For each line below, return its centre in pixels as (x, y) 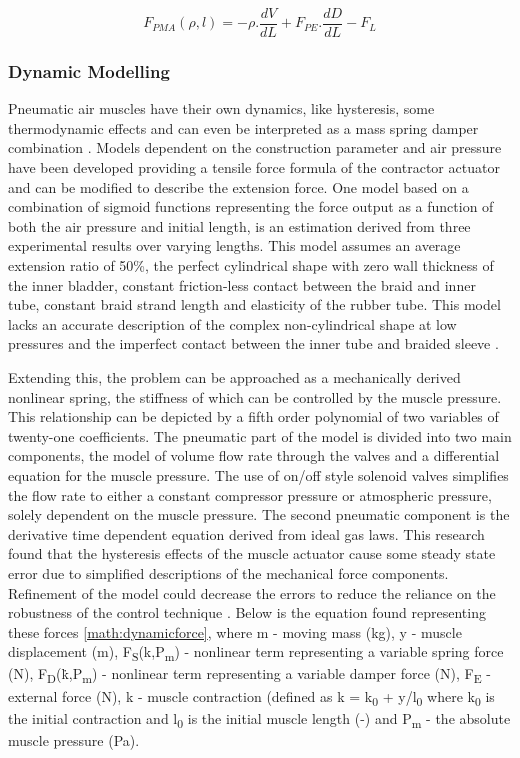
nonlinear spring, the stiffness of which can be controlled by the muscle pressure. (255, 396)
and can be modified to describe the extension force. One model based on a (238, 186)
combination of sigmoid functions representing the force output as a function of (251, 206)
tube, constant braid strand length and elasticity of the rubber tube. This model (254, 304)
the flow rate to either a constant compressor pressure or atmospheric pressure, (250, 494)
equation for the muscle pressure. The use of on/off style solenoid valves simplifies (258, 474)
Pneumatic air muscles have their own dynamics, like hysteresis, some (221, 108)
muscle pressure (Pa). (74, 739)
